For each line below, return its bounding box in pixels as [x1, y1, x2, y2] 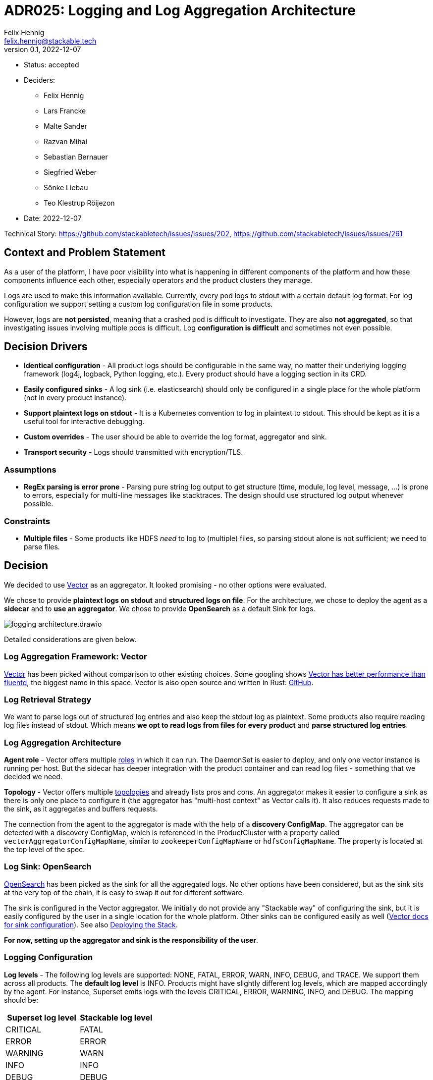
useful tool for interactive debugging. [24, 417, 145, 426]
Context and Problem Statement [4, 246, 165, 259]
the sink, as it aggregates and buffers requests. [4, 805, 158, 813]
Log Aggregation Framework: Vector [4, 651, 147, 662]
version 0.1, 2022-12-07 [4, 45, 81, 54]
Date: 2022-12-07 [24, 214, 82, 222]
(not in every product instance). [24, 393, 127, 402]
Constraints [4, 516, 51, 526]
